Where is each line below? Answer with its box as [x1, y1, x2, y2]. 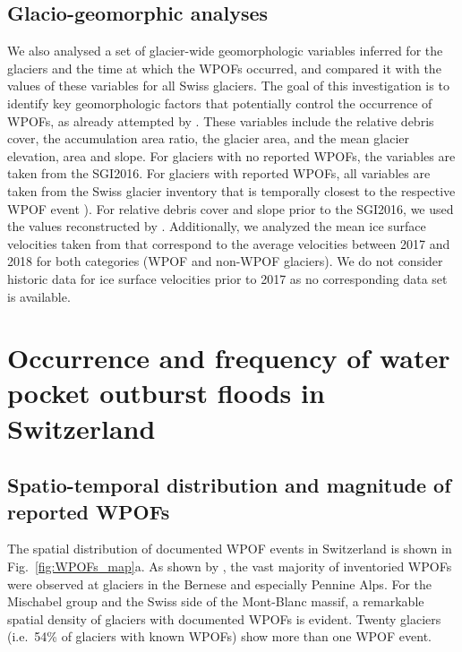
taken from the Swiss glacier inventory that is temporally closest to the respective [7, 181, 456, 200]
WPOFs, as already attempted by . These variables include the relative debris [7, 111, 434, 130]
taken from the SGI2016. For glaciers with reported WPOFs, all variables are [7, 164, 431, 183]
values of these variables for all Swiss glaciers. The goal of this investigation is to [7, 76, 449, 95]
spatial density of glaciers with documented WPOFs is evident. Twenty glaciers [7, 609, 441, 628]
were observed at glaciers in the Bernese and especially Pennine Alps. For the [7, 574, 432, 593]
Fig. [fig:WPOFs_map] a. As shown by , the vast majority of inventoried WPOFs [7, 557, 452, 576]
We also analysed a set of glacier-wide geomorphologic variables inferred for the [7, 41, 443, 60]
